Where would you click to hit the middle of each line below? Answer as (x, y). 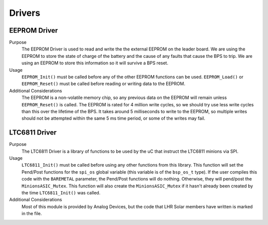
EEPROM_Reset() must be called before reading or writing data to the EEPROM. (103, 84)
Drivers (25, 13)
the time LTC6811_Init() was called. (61, 193)
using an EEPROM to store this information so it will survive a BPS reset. (95, 63)
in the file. (32, 214)
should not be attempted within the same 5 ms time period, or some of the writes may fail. (113, 118)
